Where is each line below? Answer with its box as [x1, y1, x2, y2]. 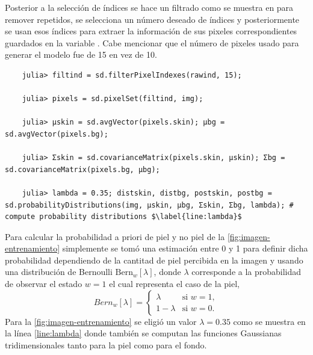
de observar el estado [5, 277, 82, 290]
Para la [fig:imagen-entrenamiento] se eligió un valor [5, 315, 197, 327]
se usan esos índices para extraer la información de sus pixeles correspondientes [5, 25, 297, 37]
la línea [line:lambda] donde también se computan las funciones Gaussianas [5, 327, 282, 339]
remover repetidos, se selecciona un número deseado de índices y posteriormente [5, 13, 300, 25]
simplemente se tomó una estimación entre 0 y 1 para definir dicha [62, 242, 308, 255]
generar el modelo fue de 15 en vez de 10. [5, 48, 157, 61]
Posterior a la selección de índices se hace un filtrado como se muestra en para [5, 1, 294, 13]
